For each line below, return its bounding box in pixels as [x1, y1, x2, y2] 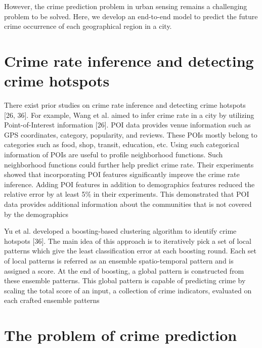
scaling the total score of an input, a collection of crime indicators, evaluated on [4, 285, 252, 295]
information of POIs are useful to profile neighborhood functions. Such [4, 149, 223, 160]
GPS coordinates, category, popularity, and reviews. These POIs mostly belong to [4, 129, 257, 140]
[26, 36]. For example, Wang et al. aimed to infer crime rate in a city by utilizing [4, 109, 254, 120]
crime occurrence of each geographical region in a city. [4, 21, 172, 31]
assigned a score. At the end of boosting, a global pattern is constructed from [4, 265, 244, 276]
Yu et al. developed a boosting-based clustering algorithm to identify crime [4, 226, 237, 236]
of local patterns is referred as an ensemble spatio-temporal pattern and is [4, 255, 234, 266]
